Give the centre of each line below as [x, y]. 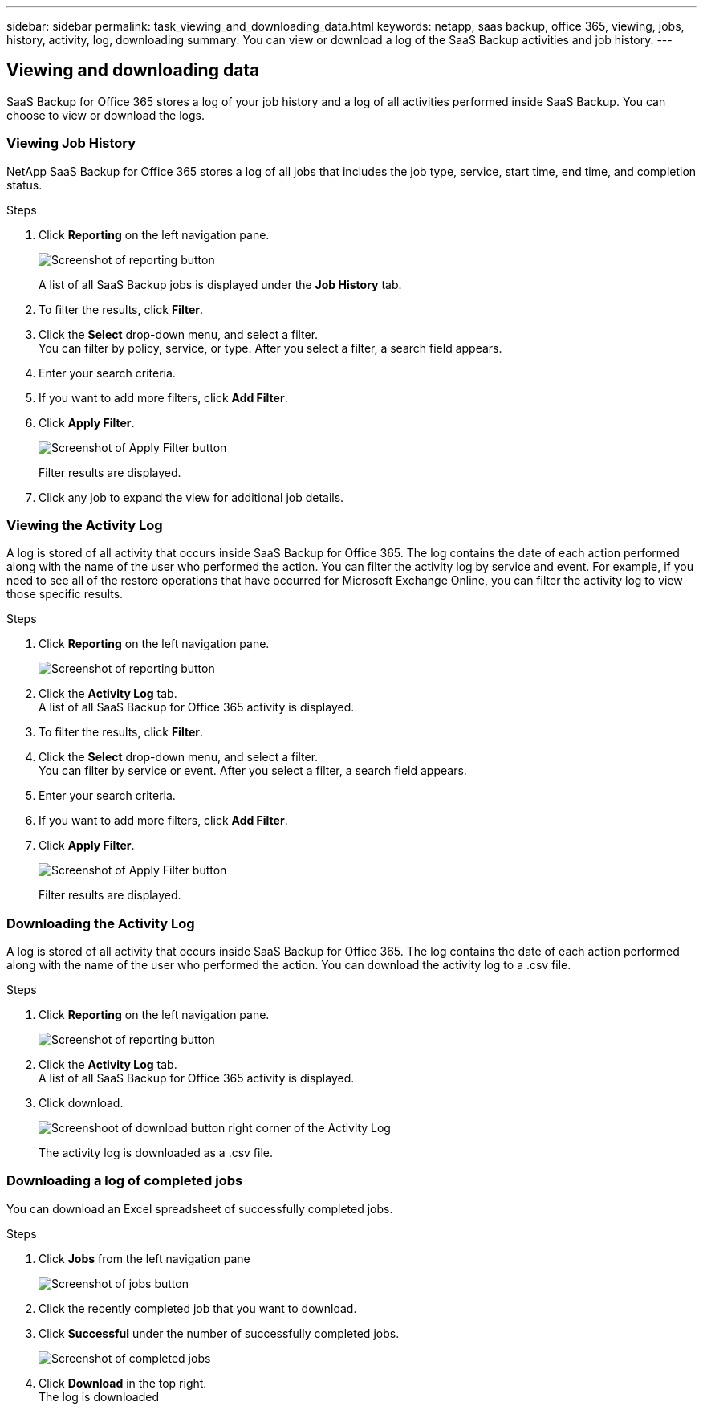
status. [24, 185]
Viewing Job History [71, 143]
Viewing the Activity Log [85, 525]
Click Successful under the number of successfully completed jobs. [219, 1333]
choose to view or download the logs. [106, 115]
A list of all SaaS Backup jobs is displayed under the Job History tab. [220, 284]
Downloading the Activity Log [101, 923]
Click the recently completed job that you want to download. [198, 1308]
